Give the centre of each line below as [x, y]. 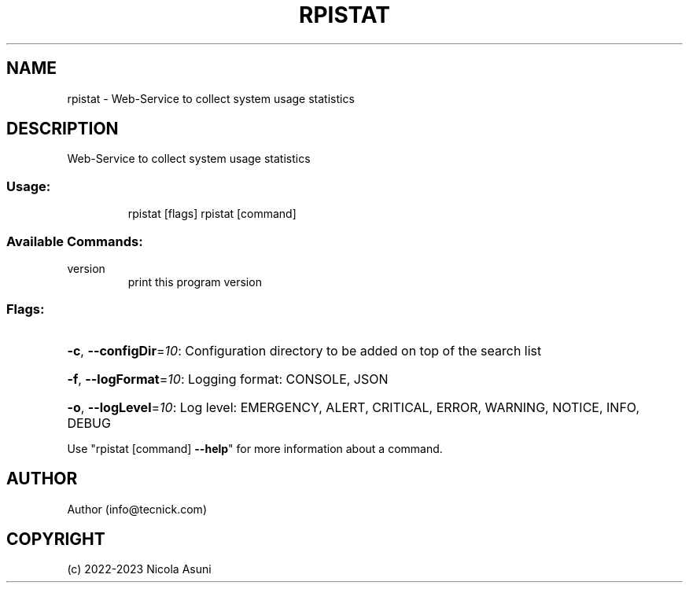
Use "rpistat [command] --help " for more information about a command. [255, 448]
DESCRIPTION [63, 129]
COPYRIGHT [56, 539]
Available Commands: [75, 241]
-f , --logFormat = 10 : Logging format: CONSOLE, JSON [228, 379]
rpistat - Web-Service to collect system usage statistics [211, 98]
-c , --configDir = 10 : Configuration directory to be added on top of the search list [304, 350]
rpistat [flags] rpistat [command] [212, 214]
